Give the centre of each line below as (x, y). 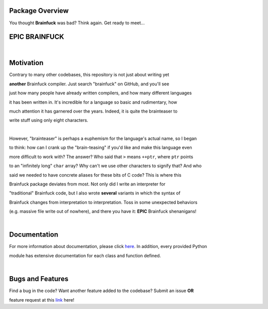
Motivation (26, 63)
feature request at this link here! (42, 300)
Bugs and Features (39, 279)
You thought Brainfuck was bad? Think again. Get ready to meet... (77, 23)
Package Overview (39, 11)
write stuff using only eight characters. (49, 120)
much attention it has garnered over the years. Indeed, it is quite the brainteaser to (93, 111)
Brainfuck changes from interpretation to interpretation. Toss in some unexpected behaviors (103, 202)
